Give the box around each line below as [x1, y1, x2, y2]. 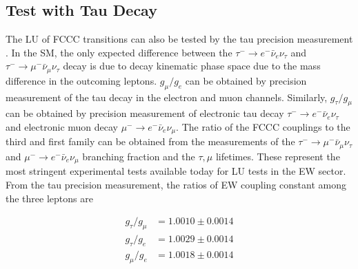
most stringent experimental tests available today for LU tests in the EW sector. [6, 164, 346, 178]
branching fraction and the [82, 149, 195, 163]
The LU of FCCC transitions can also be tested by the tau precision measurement [6, 32, 353, 46]
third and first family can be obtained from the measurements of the [6, 134, 295, 149]
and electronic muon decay [6, 120, 118, 134]
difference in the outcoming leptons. [6, 73, 157, 87]
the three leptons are [6, 191, 93, 205]
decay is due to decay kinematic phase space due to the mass [63, 58, 321, 73]
